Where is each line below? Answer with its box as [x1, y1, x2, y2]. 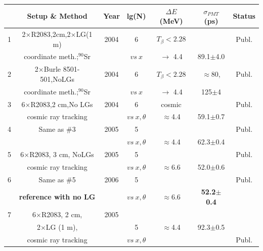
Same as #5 [38, 174, 76, 184]
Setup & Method [27, 11, 87, 21]
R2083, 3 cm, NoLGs [29, 148, 94, 159]
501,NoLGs [40, 73, 74, 84]
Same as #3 [38, 124, 76, 134]
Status [233, 11, 255, 21]
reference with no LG [19, 191, 96, 202]
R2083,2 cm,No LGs [30, 98, 93, 109]
